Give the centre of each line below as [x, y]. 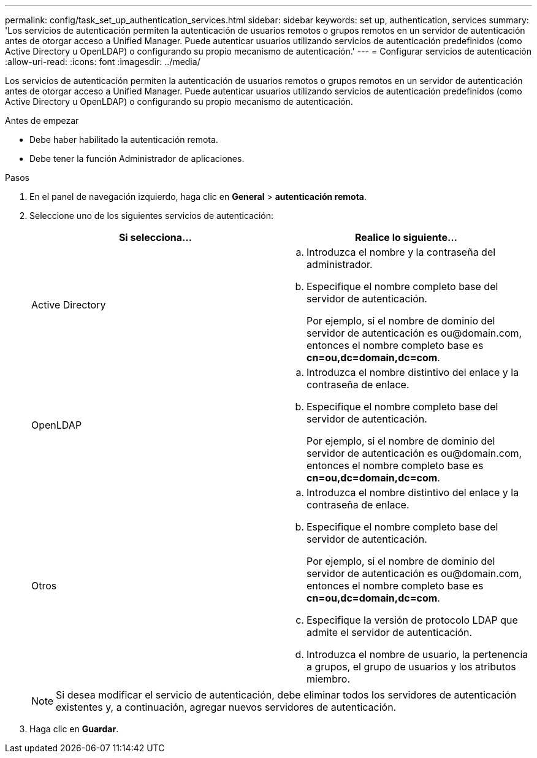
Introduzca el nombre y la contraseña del [401, 252]
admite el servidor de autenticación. [390, 632]
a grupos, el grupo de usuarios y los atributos [411, 667]
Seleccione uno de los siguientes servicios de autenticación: [152, 216]
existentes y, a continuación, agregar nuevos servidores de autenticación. [226, 707]
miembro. [328, 679]
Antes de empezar [42, 121]
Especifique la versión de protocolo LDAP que [412, 620]
